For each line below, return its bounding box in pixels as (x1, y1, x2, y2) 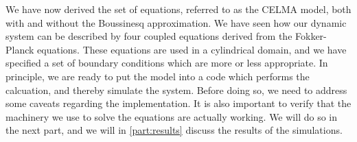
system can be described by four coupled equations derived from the (5, 29, 292, 43)
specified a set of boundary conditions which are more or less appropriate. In (5, 56, 328, 70)
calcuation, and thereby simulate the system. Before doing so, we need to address (5, 82, 347, 97)
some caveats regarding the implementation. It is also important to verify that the (5, 96, 352, 110)
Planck (5, 42, 34, 56)
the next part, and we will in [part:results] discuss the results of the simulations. (5, 123, 343, 137)
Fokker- (295, 29, 327, 43)
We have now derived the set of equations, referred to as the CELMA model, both (5, 2, 352, 16)
